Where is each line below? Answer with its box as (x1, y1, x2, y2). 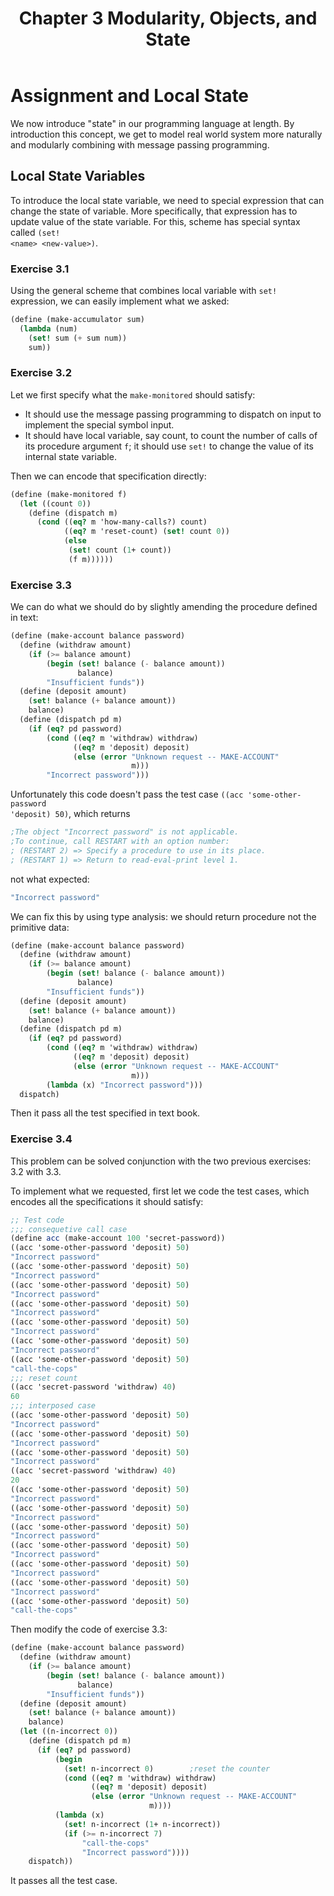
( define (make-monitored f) (10, 489, 128, 499)
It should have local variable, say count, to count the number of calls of (24, 429, 318, 441)
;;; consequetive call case (10, 1224, 128, 1234)
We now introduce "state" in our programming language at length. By (10, 117, 295, 129)
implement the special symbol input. (24, 418, 175, 431)
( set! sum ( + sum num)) (28, 333, 128, 343)
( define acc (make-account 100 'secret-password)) (10, 1233, 226, 1244)
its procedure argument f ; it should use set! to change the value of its (24, 440, 314, 452)
